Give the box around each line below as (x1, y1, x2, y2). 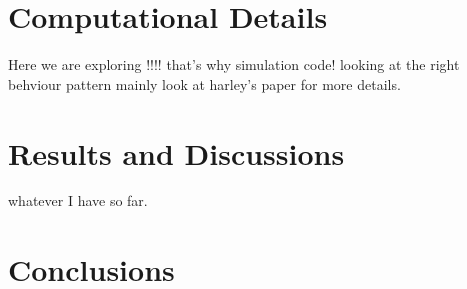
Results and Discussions (8, 132, 345, 173)
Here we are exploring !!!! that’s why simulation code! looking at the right (8, 54, 460, 75)
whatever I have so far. (8, 190, 148, 211)
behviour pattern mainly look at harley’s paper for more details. (8, 73, 401, 94)
